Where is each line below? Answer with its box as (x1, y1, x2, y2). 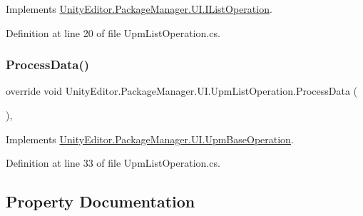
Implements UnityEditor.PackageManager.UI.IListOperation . (6, 1, 272, 16)
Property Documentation (6, 190, 195, 212)
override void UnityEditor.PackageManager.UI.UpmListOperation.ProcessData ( (6, 83, 358, 98)
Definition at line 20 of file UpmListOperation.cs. (6, 25, 220, 40)
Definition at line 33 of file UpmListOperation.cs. (6, 155, 220, 170)
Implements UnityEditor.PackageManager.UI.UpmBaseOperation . (6, 131, 294, 146)
